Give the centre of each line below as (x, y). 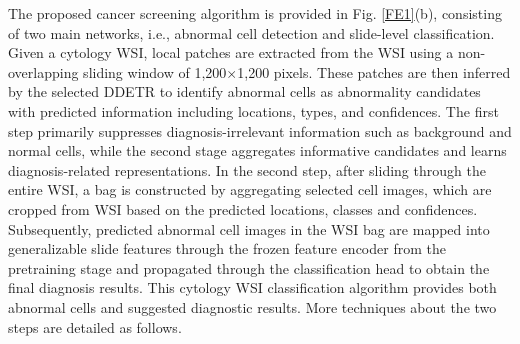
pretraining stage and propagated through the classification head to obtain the (249, 267)
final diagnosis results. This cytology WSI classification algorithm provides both (252, 287)
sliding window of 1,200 (155, 71)
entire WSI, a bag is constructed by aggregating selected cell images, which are (250, 189)
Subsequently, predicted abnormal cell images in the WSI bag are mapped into (249, 228)
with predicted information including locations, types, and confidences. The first (253, 110)
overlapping (43, 71)
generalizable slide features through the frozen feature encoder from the (227, 248)
